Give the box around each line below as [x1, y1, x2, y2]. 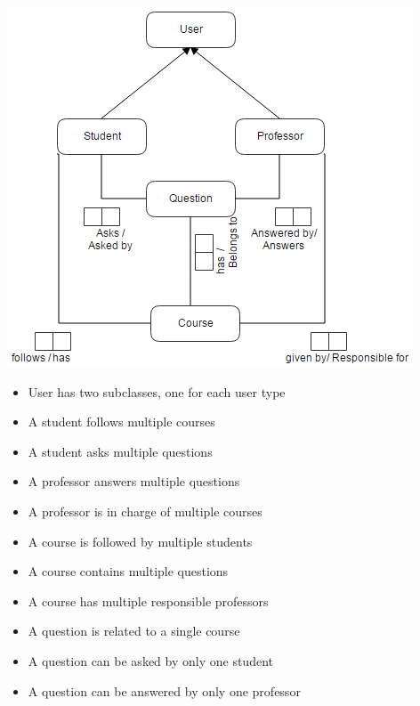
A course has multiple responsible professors [28, 591, 269, 610]
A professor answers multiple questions [28, 472, 240, 491]
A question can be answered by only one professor [28, 681, 301, 700]
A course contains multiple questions [28, 562, 229, 580]
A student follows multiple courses [28, 412, 215, 431]
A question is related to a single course [28, 621, 240, 640]
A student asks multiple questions [28, 442, 213, 460]
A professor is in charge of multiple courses [28, 501, 262, 520]
